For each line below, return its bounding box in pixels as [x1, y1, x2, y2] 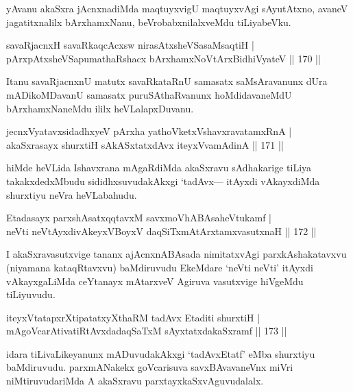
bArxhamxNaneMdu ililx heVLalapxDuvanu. [6, 101, 194, 115]
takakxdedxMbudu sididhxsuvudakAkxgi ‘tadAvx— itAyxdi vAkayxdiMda [6, 173, 320, 188]
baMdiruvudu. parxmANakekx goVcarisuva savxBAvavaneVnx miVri [6, 360, 293, 374]
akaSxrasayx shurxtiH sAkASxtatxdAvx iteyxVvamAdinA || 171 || [6, 137, 284, 151]
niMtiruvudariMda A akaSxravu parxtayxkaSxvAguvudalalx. [6, 373, 264, 388]
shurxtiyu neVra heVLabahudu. [6, 187, 137, 201]
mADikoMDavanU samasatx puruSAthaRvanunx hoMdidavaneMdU [6, 87, 292, 101]
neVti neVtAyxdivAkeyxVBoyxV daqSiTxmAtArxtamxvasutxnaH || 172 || [6, 223, 317, 238]
